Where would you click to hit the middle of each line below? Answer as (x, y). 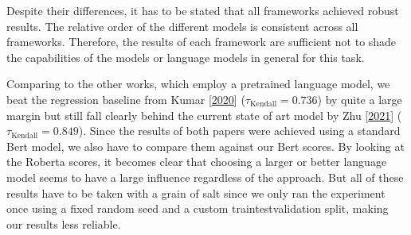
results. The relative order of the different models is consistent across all (182, 26)
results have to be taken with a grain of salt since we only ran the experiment (196, 193)
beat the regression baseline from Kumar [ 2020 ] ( (126, 99)
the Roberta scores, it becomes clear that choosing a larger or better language (197, 162)
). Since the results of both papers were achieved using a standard (239, 131)
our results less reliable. (64, 223)
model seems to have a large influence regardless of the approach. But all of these (205, 177)
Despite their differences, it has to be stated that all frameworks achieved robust (203, 10)
